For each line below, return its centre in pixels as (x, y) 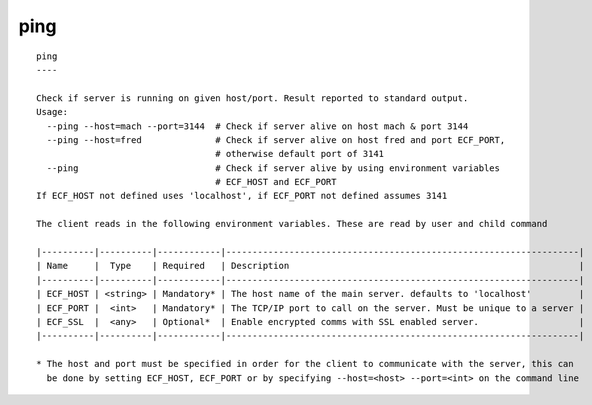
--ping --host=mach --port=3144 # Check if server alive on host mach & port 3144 (257, 126)
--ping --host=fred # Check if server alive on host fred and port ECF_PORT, (276, 139)
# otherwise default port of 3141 (300, 154)
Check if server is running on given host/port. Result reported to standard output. (252, 98)
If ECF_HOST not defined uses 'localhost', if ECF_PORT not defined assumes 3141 (242, 196)
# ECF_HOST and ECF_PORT (276, 182)
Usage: (52, 112)
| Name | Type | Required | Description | (310, 266)
